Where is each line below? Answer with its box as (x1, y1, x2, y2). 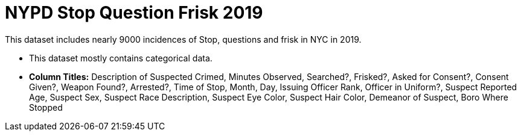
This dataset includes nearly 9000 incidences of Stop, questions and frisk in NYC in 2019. (5, 34, 362, 45)
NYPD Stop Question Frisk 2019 (5, 2, 263, 23)
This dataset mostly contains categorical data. (29, 52, 213, 63)
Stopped (29, 102, 63, 113)
